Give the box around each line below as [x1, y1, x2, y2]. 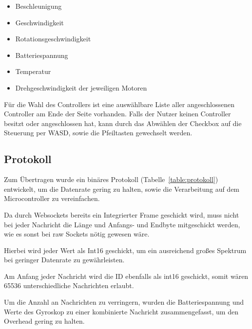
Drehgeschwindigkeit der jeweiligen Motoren [15, 82, 147, 92]
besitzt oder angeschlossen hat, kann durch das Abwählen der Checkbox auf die [4, 118, 242, 128]
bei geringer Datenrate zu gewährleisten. [4, 255, 125, 265]
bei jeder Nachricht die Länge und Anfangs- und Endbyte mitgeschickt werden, [4, 219, 240, 229]
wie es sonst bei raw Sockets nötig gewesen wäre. [4, 229, 150, 239]
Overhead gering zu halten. [4, 316, 85, 326]
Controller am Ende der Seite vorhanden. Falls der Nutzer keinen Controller [4, 109, 231, 119]
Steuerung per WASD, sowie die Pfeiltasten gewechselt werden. [4, 128, 193, 138]
